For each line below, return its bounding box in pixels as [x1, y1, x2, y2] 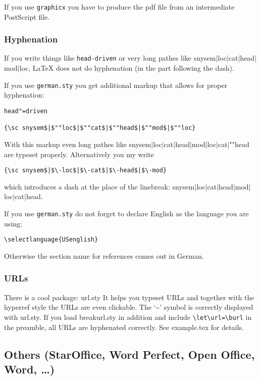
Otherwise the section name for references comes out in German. [4, 250, 204, 261]
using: [4, 218, 22, 228]
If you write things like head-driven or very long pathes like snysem [4, 53, 216, 63]
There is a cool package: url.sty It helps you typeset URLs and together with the [4, 292, 254, 302]
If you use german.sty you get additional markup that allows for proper [4, 79, 228, 90]
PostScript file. [4, 11, 50, 22]
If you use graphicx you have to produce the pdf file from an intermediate [4, 2, 235, 12]
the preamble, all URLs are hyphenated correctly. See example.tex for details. [4, 321, 244, 332]
